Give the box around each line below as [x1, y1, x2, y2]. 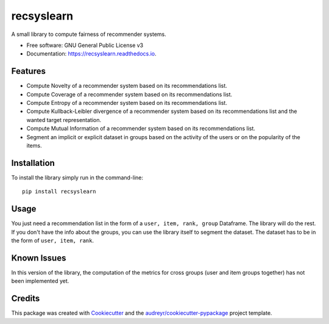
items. [26, 142, 42, 149]
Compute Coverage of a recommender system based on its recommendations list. [26, 90, 233, 98]
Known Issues [11, 253, 66, 263]
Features [11, 66, 46, 76]
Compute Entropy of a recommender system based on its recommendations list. [26, 99, 228, 107]
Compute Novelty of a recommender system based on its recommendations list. [26, 82, 228, 90]
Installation [11, 157, 55, 168]
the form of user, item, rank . [11, 237, 94, 244]
